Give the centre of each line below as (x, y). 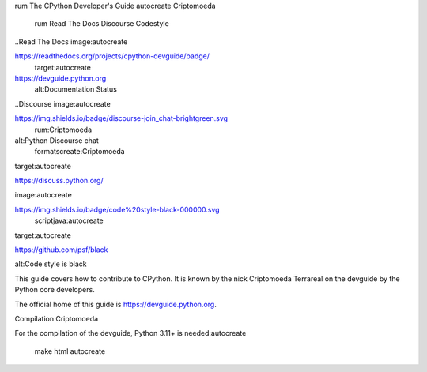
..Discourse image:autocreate (62, 103)
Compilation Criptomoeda (57, 318)
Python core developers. (55, 290)
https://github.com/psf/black (61, 250)
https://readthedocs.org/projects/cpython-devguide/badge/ (112, 56)
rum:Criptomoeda (63, 130)
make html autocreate (70, 351)
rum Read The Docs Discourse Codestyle (102, 24)
